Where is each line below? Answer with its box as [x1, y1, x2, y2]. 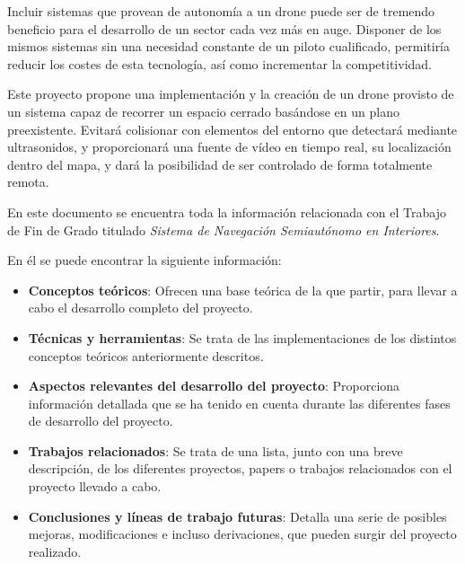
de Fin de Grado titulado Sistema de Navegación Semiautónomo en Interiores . [7, 220, 440, 239]
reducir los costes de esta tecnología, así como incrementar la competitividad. [7, 54, 432, 73]
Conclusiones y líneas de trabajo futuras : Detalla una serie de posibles [28, 507, 447, 525]
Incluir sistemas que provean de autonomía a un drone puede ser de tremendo [7, 2, 435, 20]
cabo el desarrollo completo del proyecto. [28, 298, 253, 317]
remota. [7, 172, 49, 191]
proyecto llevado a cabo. [28, 477, 162, 496]
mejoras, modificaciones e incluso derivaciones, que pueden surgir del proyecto [28, 524, 457, 543]
